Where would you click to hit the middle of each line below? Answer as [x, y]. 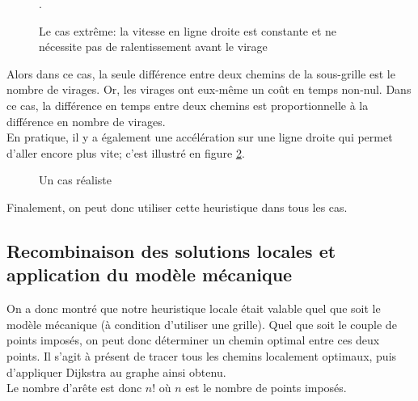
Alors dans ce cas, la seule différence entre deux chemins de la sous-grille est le [201, 73]
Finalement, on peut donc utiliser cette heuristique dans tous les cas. [177, 207]
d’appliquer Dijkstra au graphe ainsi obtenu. [116, 371]
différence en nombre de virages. [86, 121]
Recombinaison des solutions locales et [171, 250]
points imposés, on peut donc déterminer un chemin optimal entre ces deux [193, 340]
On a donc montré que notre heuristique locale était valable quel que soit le [194, 308]
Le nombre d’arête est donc [74, 388]
